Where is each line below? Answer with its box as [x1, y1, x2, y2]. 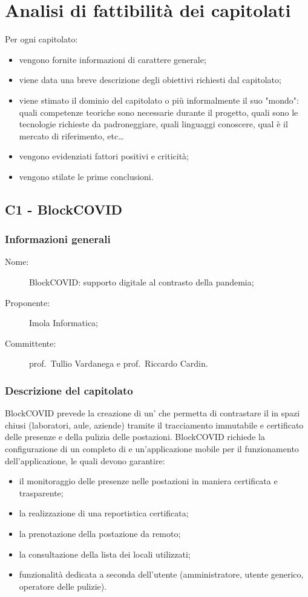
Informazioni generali [5, 232, 111, 247]
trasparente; [19, 486, 64, 499]
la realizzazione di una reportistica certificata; [19, 507, 189, 519]
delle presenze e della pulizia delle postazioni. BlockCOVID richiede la [5, 430, 265, 443]
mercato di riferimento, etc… [19, 129, 124, 142]
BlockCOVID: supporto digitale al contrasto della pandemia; [29, 276, 254, 288]
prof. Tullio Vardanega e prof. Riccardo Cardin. [29, 357, 208, 370]
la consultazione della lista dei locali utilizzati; [19, 547, 191, 560]
